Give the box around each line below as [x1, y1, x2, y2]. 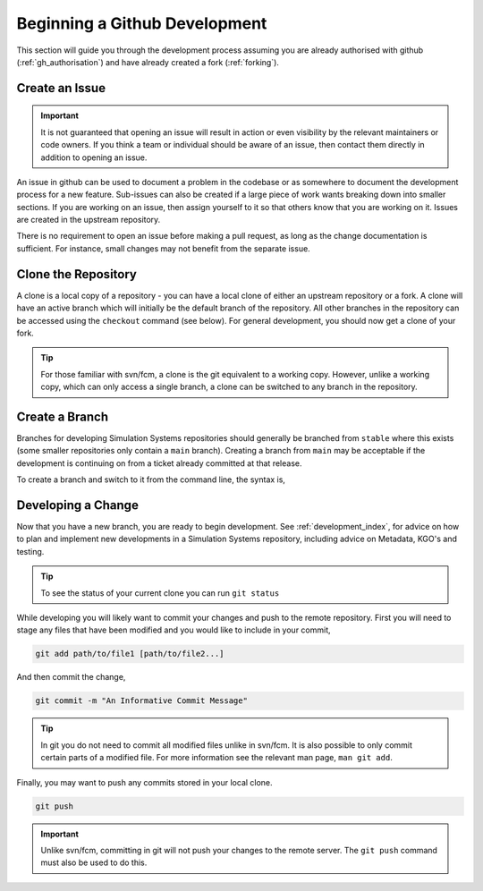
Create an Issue [16, 81, 106, 96]
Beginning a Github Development [16, 13, 267, 33]
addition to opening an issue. [40, 152, 148, 163]
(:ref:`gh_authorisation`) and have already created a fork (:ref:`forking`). [16, 56, 279, 67]
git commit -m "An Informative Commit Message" [35, 696, 248, 706]
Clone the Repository [16, 267, 138, 282]
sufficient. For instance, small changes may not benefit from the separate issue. [16, 242, 310, 254]
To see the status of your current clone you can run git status [40, 587, 280, 598]
